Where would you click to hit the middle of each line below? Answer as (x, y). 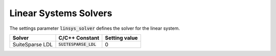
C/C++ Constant (79, 38)
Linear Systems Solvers (61, 13)
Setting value (121, 38)
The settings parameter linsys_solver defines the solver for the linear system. (95, 28)
